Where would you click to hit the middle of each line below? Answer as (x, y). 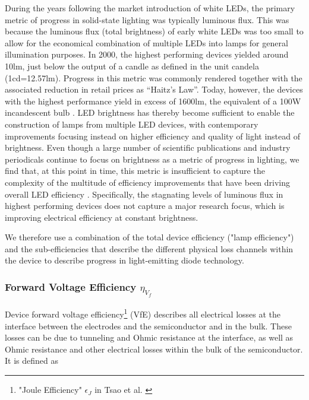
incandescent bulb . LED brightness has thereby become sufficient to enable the (150, 112)
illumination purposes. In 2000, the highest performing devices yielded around (147, 54)
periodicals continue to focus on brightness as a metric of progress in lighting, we (152, 159)
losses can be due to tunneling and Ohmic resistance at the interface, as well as (149, 337)
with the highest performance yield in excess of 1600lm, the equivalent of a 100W (153, 101)
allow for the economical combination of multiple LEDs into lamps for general (146, 42)
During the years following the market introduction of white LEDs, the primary (150, 8)
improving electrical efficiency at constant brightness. (102, 217)
